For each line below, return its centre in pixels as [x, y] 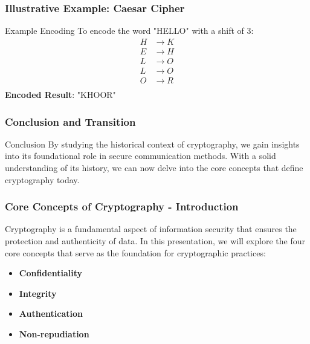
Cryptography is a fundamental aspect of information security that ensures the [151, 229]
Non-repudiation [54, 333]
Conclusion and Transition [70, 121]
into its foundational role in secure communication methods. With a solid [140, 156]
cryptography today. [42, 179]
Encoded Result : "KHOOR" [60, 94]
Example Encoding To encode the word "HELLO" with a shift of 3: [129, 31]
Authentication [51, 313]
